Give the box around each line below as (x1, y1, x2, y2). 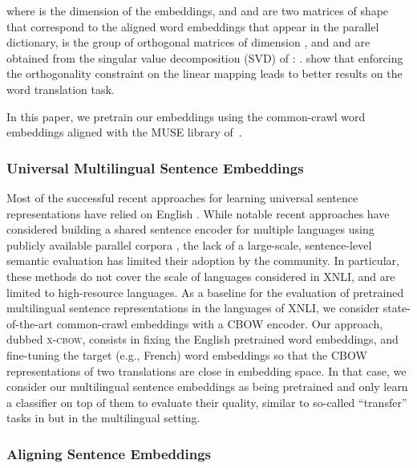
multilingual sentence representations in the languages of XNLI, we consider (6, 299, 380, 316)
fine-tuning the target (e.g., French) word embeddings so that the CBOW (6, 346, 367, 363)
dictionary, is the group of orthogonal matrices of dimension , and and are (6, 34, 370, 51)
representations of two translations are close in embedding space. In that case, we (6, 362, 407, 379)
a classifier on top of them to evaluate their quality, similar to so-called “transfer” (6, 393, 407, 410)
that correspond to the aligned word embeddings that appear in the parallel (6, 18, 379, 35)
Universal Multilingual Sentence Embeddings (6, 157, 304, 177)
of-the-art (6, 315, 53, 332)
